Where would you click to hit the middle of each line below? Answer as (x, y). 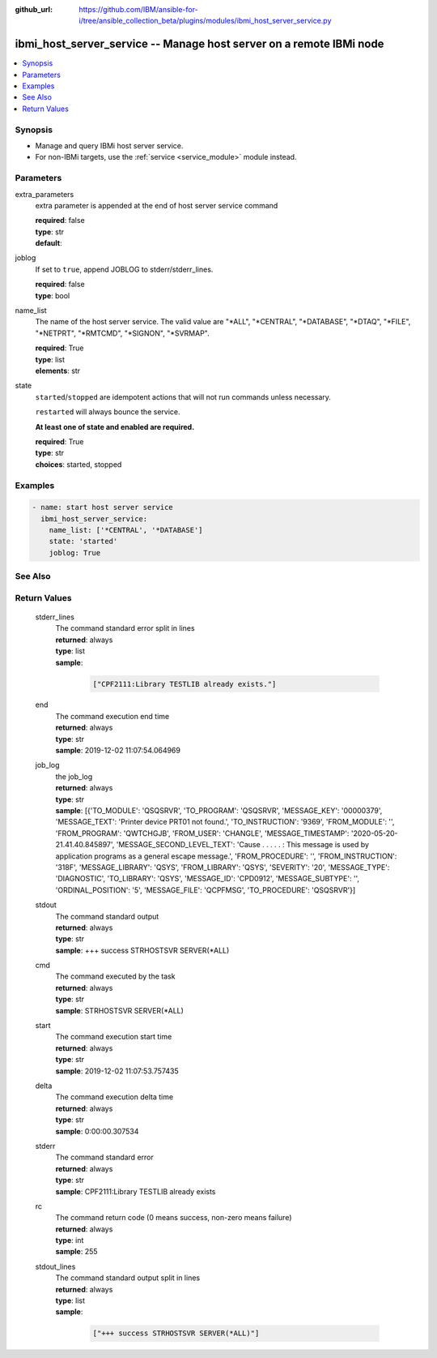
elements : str (58, 371)
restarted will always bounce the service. (108, 412)
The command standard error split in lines (125, 628)
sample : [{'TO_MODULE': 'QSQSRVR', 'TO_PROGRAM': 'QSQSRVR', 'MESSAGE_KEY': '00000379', (219, 810)
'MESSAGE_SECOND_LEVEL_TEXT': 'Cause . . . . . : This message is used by (243, 845)
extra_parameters (45, 194)
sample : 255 (76, 1252)
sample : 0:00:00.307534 (97, 1131)
